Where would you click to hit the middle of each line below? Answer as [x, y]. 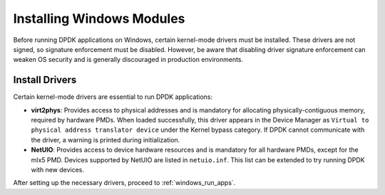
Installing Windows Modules [99, 19]
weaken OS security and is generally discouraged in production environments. [128, 60]
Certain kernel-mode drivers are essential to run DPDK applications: [113, 97]
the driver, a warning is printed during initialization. [106, 139]
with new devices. [58, 169]
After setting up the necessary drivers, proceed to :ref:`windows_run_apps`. [124, 183]
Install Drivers [45, 80]
